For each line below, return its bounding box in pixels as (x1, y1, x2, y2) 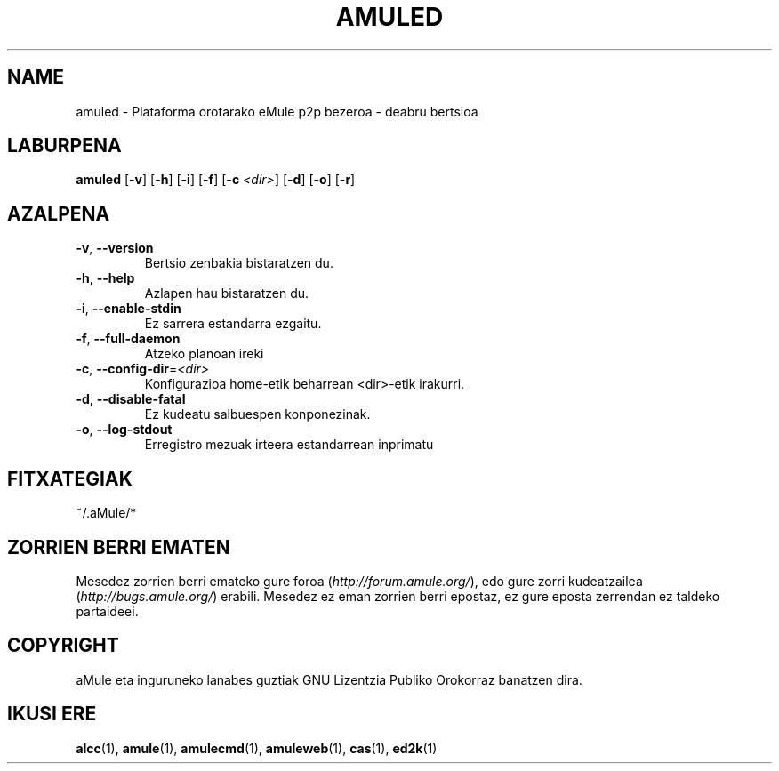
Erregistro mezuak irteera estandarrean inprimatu (144, 437, 434, 453)
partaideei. (76, 603, 139, 619)
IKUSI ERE (7, 703, 97, 726)
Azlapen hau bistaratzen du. (144, 285, 309, 301)
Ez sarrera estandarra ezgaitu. (144, 316, 322, 332)
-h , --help (76, 270, 135, 286)
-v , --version (76, 240, 154, 256)
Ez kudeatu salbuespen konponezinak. (144, 406, 371, 422)
